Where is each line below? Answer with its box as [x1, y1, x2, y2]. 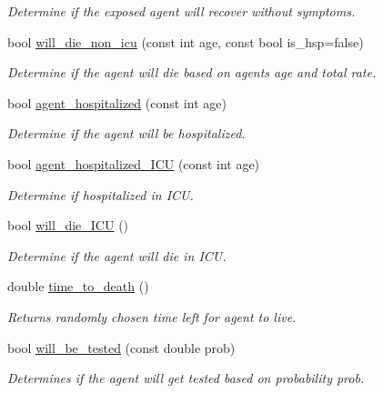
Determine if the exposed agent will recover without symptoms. [7, 2, 356, 20]
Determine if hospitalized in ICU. [7, 185, 194, 204]
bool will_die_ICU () [7, 216, 129, 235]
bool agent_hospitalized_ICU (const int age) [7, 154, 260, 173]
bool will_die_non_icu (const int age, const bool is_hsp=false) [7, 32, 364, 51]
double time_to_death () [7, 277, 149, 296]
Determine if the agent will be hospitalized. [7, 124, 246, 143]
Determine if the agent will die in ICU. [7, 246, 227, 265]
